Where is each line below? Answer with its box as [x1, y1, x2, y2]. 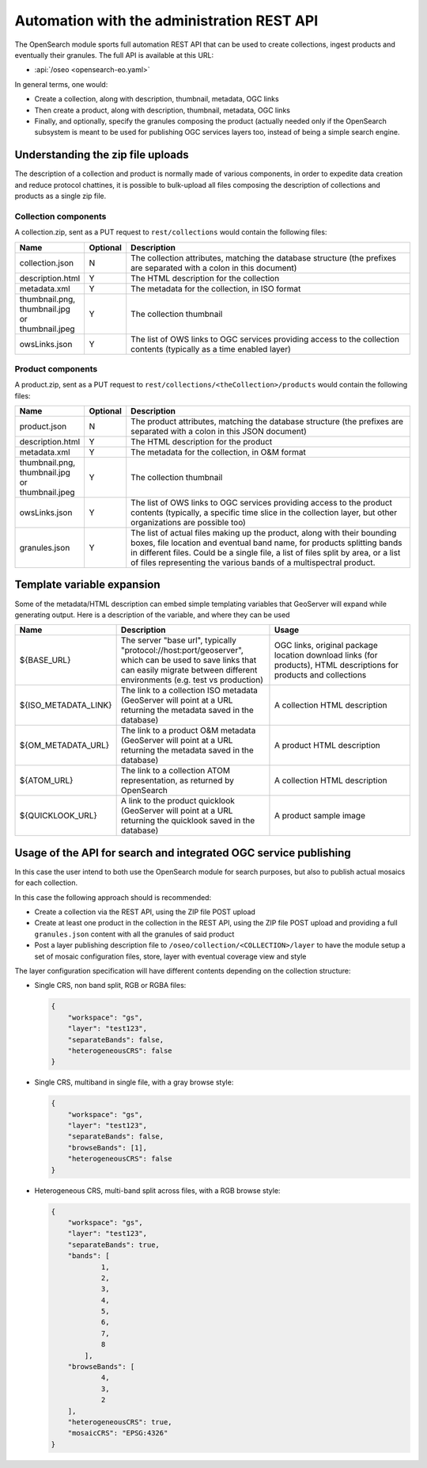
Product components [14, 363, 98, 374]
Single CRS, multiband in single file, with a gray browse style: [34, 1077, 234, 1087]
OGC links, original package [274, 640, 379, 651]
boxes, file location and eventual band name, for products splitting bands [130, 537, 402, 548]
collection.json [19, 257, 74, 269]
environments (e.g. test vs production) [120, 674, 264, 685]
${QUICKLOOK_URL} [19, 810, 98, 822]
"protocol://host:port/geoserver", [120, 645, 244, 656]
